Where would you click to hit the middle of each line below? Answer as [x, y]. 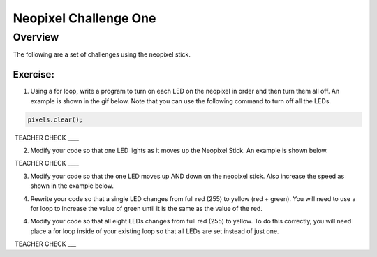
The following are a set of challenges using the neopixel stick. [102, 54]
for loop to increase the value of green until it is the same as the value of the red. [147, 208]
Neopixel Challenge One [84, 18]
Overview [36, 37]
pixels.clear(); [56, 119]
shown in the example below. [72, 186]
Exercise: [34, 74]
